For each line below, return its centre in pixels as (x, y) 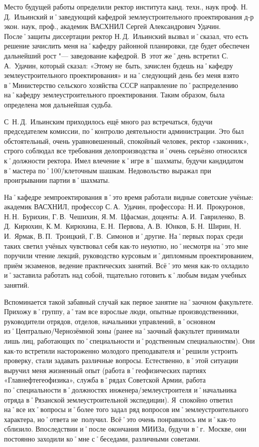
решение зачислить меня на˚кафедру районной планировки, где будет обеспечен (127, 46)
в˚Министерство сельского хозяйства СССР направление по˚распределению (121, 85)
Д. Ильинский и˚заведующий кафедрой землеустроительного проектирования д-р (129, 16)
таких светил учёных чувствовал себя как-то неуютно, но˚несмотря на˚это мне (126, 245)
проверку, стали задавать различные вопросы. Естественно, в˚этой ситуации (121, 360)
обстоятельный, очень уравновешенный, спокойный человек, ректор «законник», (126, 141)
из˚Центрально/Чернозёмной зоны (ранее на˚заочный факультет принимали (122, 331)
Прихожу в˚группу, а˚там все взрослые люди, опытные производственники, (121, 311)
